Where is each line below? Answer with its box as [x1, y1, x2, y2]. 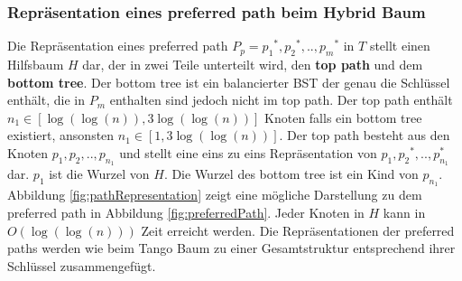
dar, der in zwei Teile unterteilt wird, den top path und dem [82, 55, 423, 74]
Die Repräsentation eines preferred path [7, 36, 228, 55]
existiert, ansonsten [7, 126, 115, 145]
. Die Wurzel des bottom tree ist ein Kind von [163, 164, 419, 183]
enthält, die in [7, 90, 85, 109]
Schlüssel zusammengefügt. [7, 256, 156, 275]
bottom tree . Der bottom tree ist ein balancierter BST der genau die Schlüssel [7, 72, 450, 91]
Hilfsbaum [7, 55, 64, 74]
